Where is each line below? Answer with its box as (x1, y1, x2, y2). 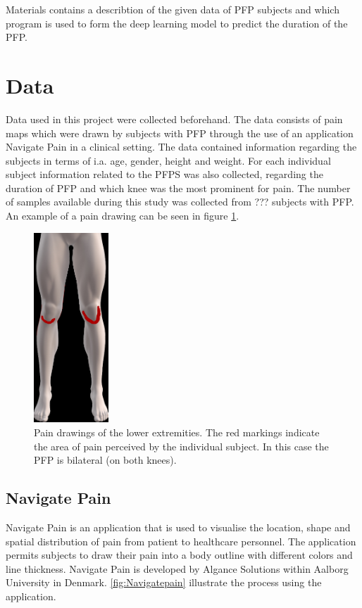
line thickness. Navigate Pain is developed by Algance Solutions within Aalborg (6, 561, 349, 576)
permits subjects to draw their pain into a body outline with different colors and (6, 547, 353, 562)
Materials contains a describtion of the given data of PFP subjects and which (6, 2, 339, 16)
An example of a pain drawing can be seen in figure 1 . (6, 208, 239, 223)
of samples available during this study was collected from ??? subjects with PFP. (6, 194, 354, 209)
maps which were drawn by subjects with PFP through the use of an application (6, 125, 354, 140)
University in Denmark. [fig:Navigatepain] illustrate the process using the (6, 575, 322, 590)
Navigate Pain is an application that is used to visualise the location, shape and (6, 519, 351, 534)
